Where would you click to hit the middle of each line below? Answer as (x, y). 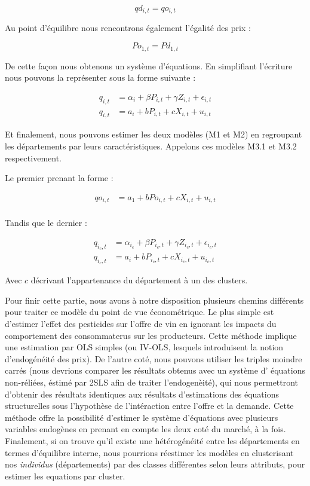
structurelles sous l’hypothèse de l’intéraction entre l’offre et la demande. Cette (149, 406)
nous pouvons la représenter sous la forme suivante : (100, 77)
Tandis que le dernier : (46, 223)
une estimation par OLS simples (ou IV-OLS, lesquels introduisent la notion (144, 347)
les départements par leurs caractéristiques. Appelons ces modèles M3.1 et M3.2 (151, 146)
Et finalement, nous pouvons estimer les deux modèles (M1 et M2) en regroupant (154, 134)
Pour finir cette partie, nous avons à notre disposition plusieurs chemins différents (154, 300)
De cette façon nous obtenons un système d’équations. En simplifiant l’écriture (149, 65)
